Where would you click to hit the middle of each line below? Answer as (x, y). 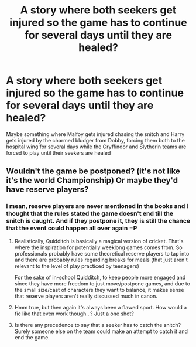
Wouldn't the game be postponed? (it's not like (93, 171)
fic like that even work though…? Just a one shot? (74, 314)
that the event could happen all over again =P (72, 228)
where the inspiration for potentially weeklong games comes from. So (98, 247)
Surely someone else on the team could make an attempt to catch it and (101, 331)
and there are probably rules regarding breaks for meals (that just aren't (101, 260)
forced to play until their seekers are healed (59, 152)
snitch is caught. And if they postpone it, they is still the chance (98, 221)
